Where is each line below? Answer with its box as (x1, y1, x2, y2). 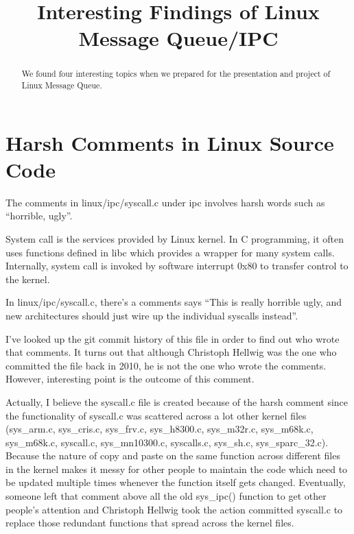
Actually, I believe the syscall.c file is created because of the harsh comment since (5, 394, 349, 409)
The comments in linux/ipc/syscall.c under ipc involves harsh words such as (5, 195, 325, 209)
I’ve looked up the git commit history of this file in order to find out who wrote (5, 331, 340, 345)
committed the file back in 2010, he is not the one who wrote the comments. (5, 358, 327, 372)
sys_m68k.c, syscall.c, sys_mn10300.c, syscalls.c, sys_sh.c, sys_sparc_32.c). (5, 435, 329, 449)
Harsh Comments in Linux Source (5, 128, 334, 156)
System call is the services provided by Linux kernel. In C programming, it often (5, 231, 344, 245)
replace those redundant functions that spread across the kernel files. (5, 515, 294, 530)
